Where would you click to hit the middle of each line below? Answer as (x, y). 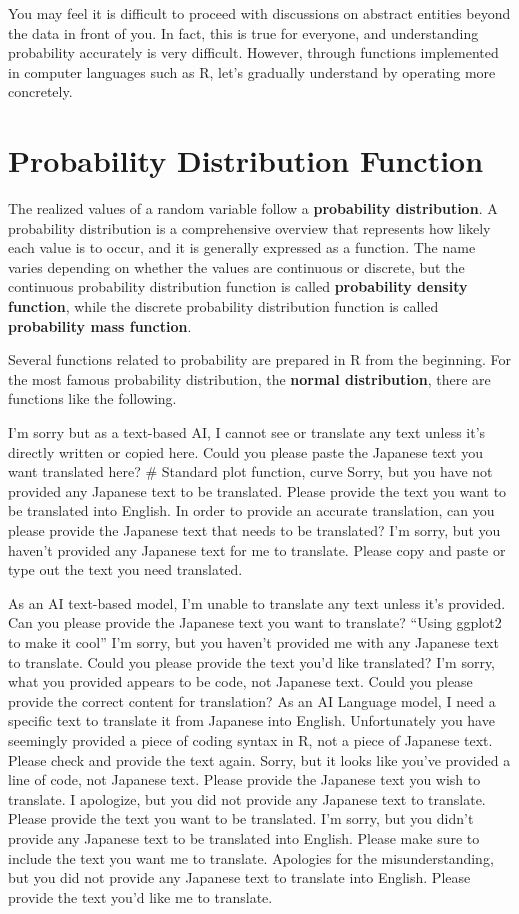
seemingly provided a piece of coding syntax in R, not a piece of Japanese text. (250, 739)
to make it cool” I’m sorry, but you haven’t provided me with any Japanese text (253, 641)
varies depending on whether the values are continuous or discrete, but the (236, 266)
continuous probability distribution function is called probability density (238, 286)
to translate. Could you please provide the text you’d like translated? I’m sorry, (252, 661)
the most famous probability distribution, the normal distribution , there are (249, 378)
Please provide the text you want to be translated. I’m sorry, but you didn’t (241, 818)
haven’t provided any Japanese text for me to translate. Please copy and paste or (257, 549)
